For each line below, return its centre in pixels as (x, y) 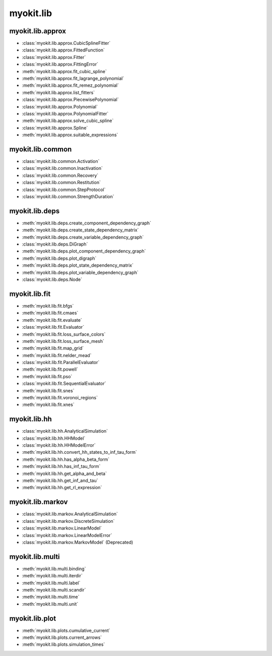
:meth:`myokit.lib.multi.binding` (54, 569)
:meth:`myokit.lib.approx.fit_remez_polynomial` (71, 85)
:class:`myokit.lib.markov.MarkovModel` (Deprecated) (78, 542)
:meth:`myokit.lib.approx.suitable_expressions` (70, 135)
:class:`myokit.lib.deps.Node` (52, 279)
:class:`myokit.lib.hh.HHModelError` (59, 445)
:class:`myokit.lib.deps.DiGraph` (55, 244)
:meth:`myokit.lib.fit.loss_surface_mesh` (63, 341)
